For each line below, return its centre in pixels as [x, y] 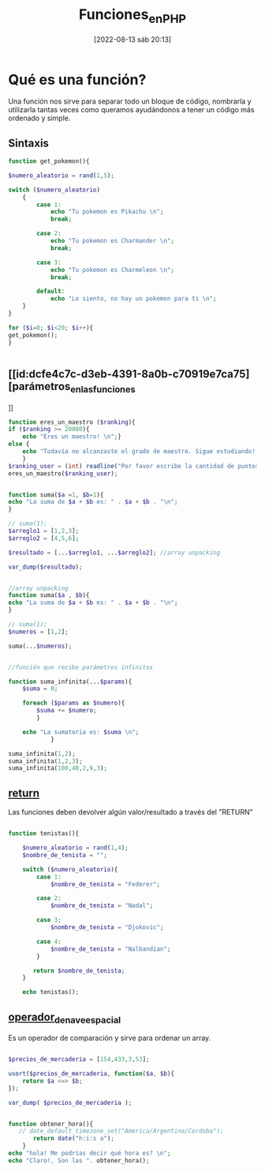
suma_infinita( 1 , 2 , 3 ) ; [45, 761]
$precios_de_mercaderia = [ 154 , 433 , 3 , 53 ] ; [79, 1060]
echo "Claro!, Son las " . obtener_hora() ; [79, 1160]
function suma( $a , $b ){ [49, 595]
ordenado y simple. [39, 118]
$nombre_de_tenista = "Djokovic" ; [107, 928]
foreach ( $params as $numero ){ [74, 703]
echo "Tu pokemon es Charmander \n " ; [112, 241]
